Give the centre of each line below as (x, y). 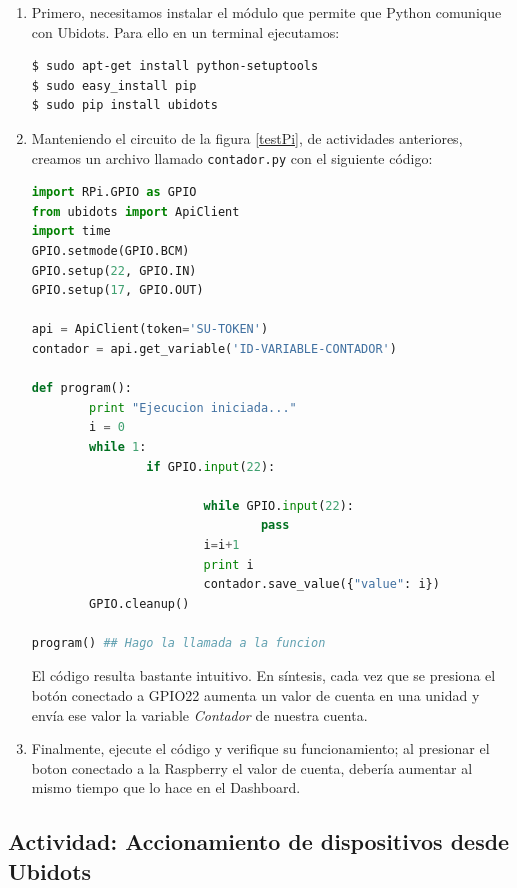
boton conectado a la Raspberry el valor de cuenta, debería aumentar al (252, 767)
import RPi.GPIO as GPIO (114, 192)
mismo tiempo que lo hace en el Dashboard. (166, 787)
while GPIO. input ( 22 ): (278, 505)
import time (71, 231)
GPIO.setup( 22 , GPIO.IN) (114, 270)
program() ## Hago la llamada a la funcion (178, 642)
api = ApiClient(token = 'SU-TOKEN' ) (150, 329)
